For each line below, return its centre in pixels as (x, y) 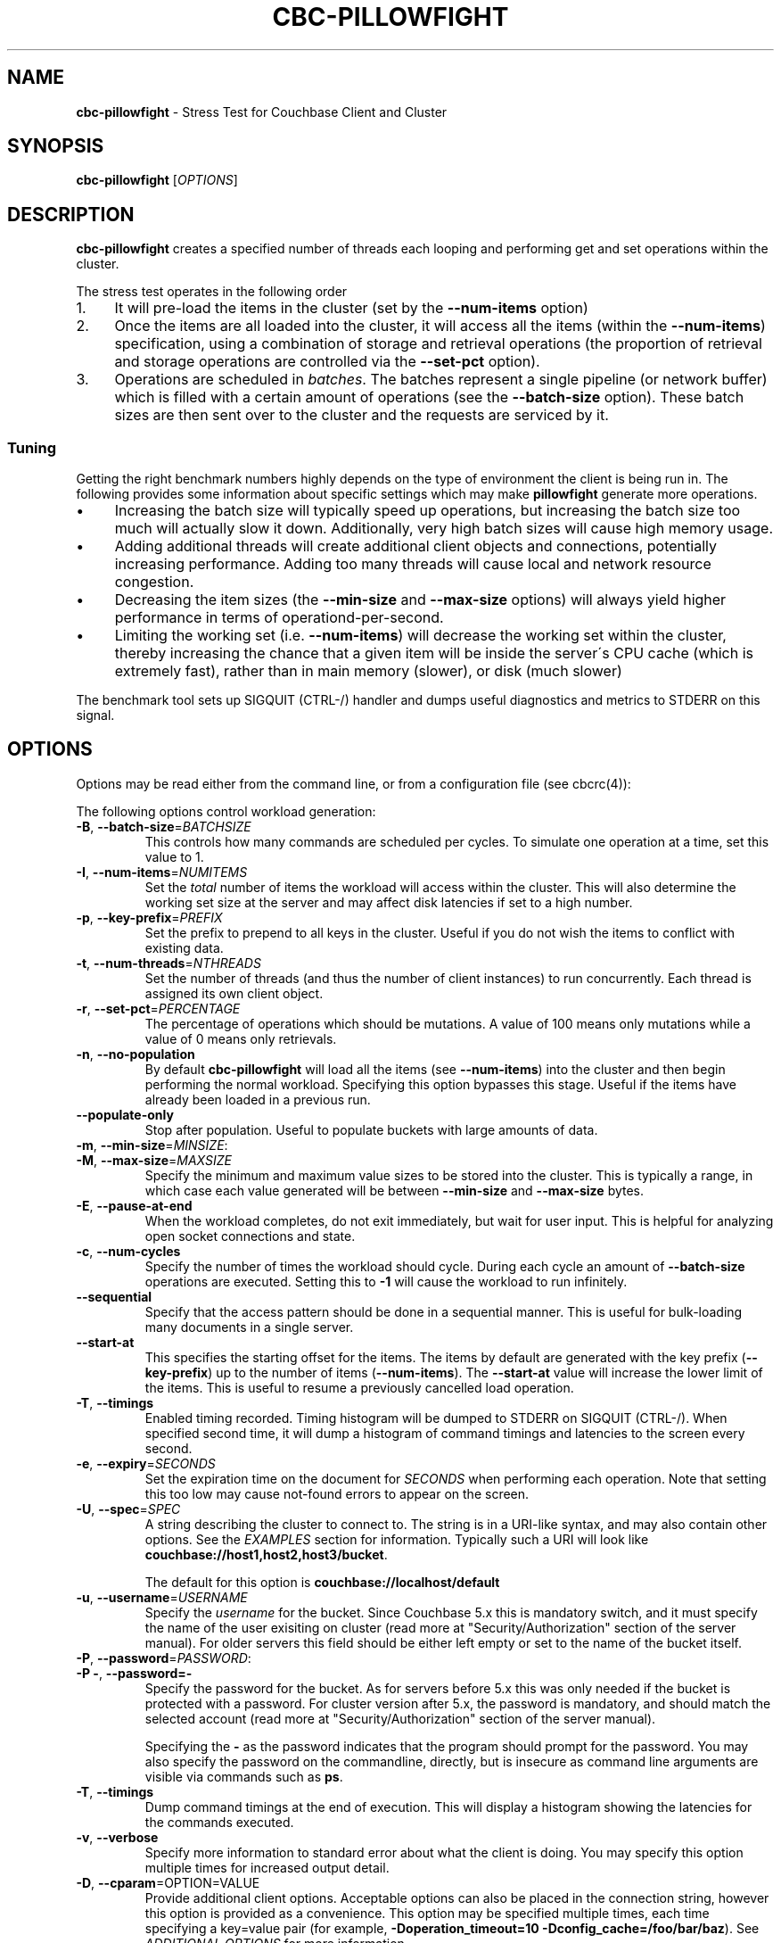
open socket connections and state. (250, 1236)
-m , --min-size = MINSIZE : (152, 1145)
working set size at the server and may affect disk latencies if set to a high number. (389, 902)
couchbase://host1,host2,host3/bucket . (266, 1554)
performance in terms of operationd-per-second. (279, 618)
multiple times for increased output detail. (267, 1867)
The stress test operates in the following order (212, 292)
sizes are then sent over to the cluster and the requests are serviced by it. (362, 415)
